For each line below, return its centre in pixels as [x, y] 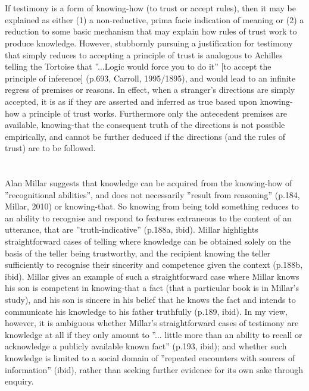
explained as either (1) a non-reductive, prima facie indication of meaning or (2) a [154, 19]
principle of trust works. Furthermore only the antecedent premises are [158, 113]
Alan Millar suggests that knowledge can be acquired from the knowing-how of [149, 183]
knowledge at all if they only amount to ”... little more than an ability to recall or [154, 334]
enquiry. [19, 381]
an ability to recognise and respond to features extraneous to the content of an [148, 218]
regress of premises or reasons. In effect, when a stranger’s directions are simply [150, 90]
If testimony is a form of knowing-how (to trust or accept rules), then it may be [150, 8]
